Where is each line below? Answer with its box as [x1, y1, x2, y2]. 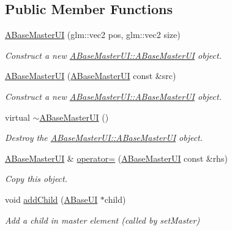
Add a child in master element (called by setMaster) [5, 213, 200, 226]
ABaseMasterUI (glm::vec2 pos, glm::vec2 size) [5, 28, 181, 41]
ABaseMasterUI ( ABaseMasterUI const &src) [5, 69, 176, 82]
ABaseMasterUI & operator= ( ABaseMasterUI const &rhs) [5, 151, 228, 164]
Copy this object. [5, 172, 67, 185]
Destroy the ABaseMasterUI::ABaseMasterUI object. [5, 131, 203, 144]
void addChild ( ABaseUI [5, 192, 98, 205]
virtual [5, 110, 30, 123]
